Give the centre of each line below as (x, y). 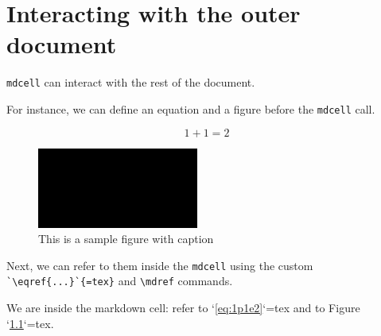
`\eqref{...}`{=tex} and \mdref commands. (120, 281)
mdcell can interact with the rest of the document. (131, 82)
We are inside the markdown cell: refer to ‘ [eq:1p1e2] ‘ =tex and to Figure (183, 308)
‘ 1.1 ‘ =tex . (30, 323)
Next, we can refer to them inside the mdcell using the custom (160, 265)
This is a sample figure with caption (126, 239)
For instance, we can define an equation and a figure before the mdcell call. (191, 108)
